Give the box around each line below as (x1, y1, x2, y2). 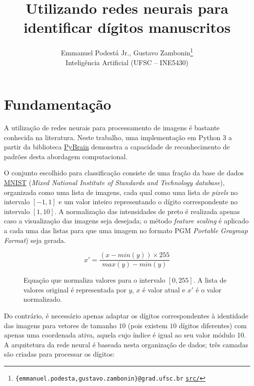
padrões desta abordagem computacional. (4, 151, 128, 161)
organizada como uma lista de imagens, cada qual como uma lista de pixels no (4, 187, 238, 197)
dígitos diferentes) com (179, 320, 247, 330)
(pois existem (127, 320, 168, 330)
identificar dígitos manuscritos (23, 17, 231, 37)
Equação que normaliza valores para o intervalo (23, 275, 166, 285)
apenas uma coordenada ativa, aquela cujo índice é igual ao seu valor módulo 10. (4, 330, 246, 340)
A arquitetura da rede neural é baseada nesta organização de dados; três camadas (4, 339, 248, 349)
